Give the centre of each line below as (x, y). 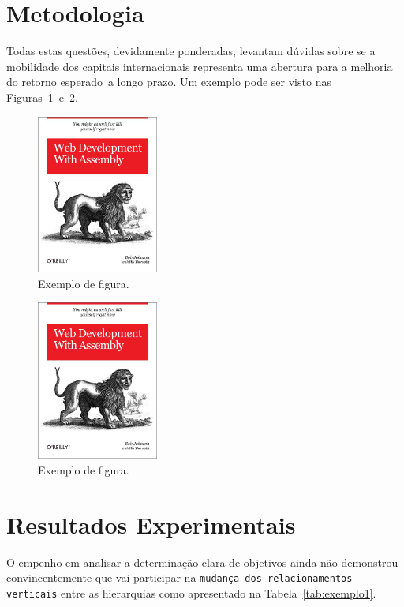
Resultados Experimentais (151, 524)
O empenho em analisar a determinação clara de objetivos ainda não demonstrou (202, 562)
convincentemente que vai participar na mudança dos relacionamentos (180, 577)
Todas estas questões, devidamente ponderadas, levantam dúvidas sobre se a (191, 51)
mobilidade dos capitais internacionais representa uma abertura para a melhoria (200, 66)
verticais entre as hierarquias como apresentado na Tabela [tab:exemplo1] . (191, 592)
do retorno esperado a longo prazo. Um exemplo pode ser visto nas (169, 82)
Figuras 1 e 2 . (42, 97)
